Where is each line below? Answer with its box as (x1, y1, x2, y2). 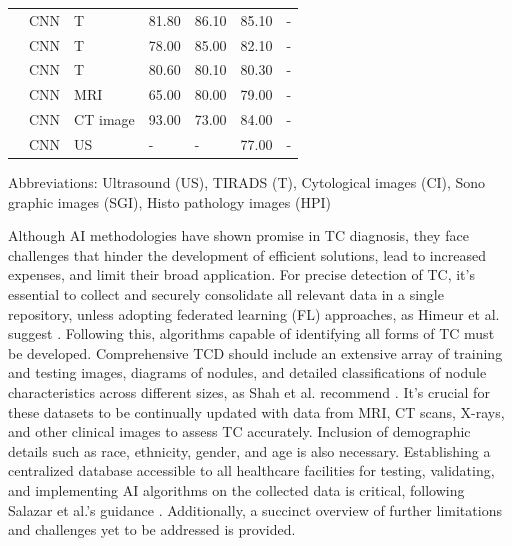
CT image (74, 109, 135, 130)
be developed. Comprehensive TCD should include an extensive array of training (8, 342, 503, 363)
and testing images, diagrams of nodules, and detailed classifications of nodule (8, 362, 487, 383)
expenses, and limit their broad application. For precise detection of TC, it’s (8, 264, 475, 285)
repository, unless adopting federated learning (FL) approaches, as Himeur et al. (8, 303, 500, 324)
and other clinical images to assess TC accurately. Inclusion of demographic (8, 421, 471, 442)
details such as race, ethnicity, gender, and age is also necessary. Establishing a (8, 440, 491, 461)
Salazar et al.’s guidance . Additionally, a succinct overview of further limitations (8, 499, 502, 520)
